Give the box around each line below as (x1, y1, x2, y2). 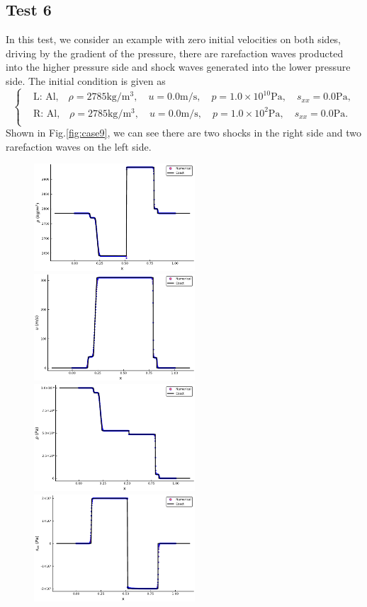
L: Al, (33, 92, 59, 103)
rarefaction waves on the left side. (6, 139, 152, 154)
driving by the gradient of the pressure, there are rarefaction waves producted (6, 45, 344, 60)
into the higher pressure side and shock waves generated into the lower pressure (6, 59, 351, 74)
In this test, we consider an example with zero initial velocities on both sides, (6, 32, 341, 47)
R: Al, (33, 108, 60, 119)
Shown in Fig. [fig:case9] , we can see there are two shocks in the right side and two (6, 125, 361, 140)
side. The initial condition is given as (6, 73, 166, 88)
